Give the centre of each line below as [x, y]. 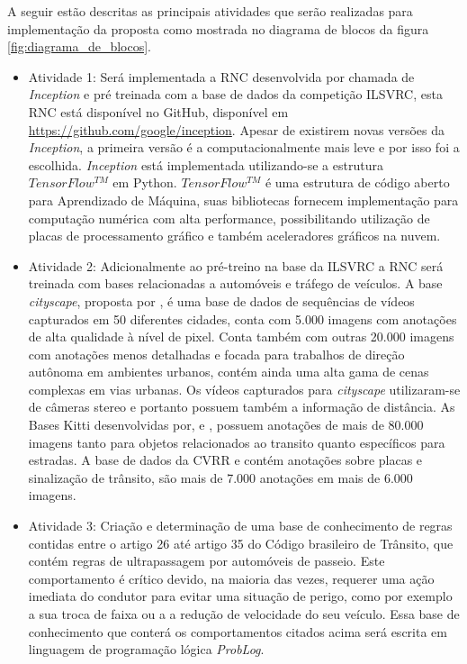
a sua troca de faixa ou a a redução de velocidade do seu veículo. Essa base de [244, 614]
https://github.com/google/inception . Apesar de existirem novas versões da [236, 129]
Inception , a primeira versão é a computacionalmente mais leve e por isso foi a [244, 147]
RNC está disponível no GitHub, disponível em [158, 111]
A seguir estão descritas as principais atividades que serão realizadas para [210, 11]
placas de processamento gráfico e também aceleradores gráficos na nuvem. [234, 236]
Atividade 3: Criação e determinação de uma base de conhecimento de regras [240, 526]
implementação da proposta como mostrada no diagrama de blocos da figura [218, 28]
